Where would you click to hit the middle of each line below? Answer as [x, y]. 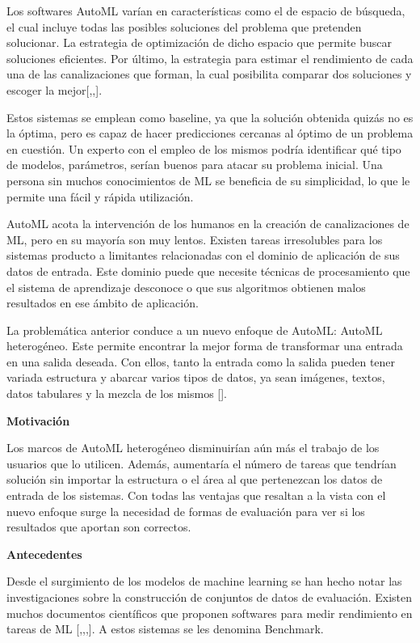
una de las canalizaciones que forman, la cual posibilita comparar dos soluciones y [209, 74]
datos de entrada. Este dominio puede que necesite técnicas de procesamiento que [208, 271]
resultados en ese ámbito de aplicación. [103, 303]
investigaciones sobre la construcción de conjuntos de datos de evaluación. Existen [210, 597]
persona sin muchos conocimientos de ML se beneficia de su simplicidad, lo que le [208, 180]
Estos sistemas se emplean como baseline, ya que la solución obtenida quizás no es [210, 117]
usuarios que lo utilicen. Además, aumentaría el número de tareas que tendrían [202, 463]
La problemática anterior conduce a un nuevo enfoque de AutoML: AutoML [195, 330]
